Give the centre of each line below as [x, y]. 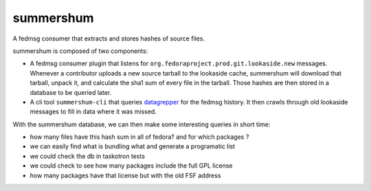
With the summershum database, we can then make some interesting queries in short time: [142, 124]
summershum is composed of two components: [80, 51]
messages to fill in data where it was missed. [93, 112]
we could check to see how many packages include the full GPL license [131, 166]
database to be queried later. [71, 92]
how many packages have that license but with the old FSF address [125, 175]
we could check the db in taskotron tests [88, 156]
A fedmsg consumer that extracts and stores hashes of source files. [109, 38]
